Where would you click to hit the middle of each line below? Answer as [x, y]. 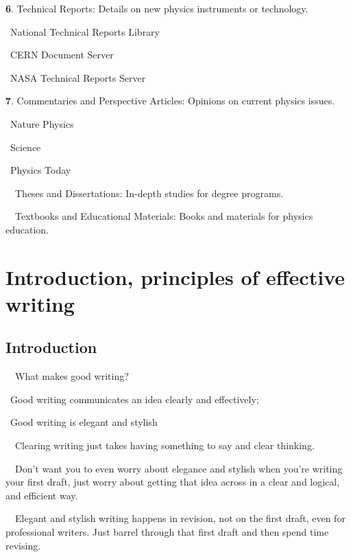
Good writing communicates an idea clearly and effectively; [134, 399]
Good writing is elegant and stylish [84, 422]
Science [25, 147]
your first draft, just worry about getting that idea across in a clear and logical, [173, 482]
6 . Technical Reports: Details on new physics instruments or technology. [157, 8]
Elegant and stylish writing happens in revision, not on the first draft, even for [180, 518]
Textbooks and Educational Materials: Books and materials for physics [164, 216]
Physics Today [40, 170]
